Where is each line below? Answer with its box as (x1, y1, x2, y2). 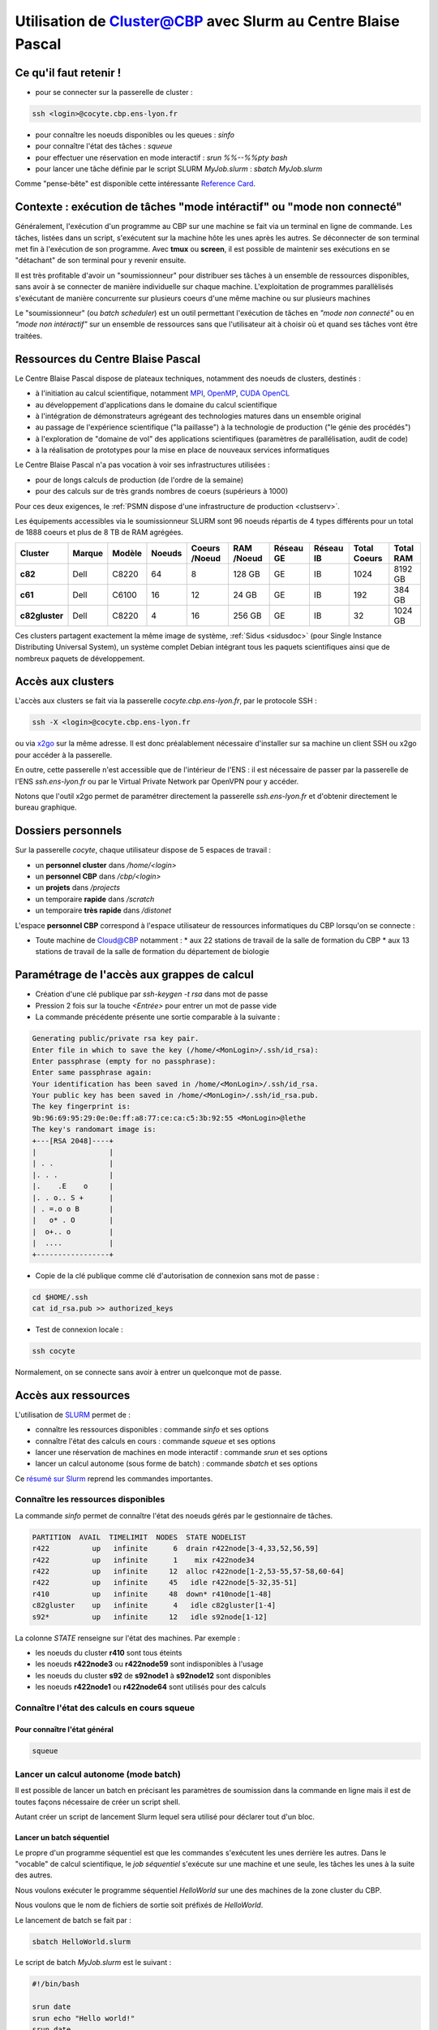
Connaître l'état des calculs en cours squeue (15, 1702, 195, 1713)
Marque (72, 547, 104, 559)
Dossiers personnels (15, 824, 122, 838)
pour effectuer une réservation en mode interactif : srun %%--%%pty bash (35, 153, 288, 162)
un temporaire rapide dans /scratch (35, 894, 155, 904)
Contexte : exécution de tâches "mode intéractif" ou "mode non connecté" (15, 200, 402, 214)
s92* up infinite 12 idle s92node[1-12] (32, 1612, 268, 1622)
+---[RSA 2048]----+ (32, 1136, 114, 1145)
